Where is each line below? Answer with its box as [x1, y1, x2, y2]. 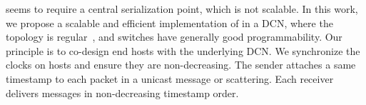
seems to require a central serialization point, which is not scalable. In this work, [6, 1, 358, 16]
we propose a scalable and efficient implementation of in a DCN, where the [6, 15, 333, 30]
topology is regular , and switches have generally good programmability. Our [6, 29, 342, 44]
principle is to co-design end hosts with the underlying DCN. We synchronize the [6, 43, 360, 58]
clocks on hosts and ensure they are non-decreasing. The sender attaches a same [6, 57, 356, 72]
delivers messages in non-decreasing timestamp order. [6, 85, 239, 100]
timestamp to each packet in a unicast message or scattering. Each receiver [6, 71, 334, 86]
